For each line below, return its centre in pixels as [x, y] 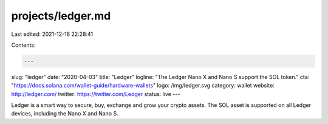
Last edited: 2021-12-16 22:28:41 [52, 34]
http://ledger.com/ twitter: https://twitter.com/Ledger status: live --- [96, 94]
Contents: [23, 45]
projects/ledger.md [61, 16]
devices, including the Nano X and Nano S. [65, 114]
